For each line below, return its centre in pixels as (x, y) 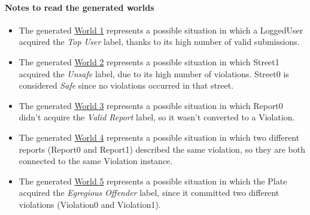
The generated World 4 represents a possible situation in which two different (159, 137)
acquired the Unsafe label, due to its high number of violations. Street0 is (154, 73)
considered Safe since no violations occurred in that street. (126, 85)
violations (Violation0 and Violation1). (90, 204)
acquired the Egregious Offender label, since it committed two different (149, 193)
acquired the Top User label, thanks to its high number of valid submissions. (159, 42)
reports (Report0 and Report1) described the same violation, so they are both (162, 149)
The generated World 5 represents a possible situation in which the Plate (153, 181)
